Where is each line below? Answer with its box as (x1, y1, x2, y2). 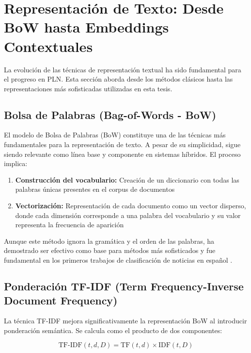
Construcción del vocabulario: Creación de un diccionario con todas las (15, 174, 239, 185)
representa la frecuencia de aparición (15, 219, 124, 230)
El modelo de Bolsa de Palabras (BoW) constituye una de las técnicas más (4, 130, 226, 140)
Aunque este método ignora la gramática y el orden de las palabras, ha (4, 235, 214, 246)
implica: (4, 158, 28, 168)
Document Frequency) (4, 293, 118, 308)
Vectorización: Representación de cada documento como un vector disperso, (15, 201, 246, 211)
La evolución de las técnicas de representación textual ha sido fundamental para (4, 64, 241, 74)
